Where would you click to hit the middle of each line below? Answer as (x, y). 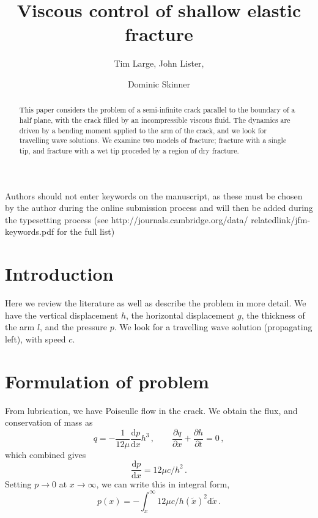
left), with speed (35, 339)
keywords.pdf (30, 231)
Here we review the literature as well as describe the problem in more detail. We (156, 303)
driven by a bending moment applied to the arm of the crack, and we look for (143, 130)
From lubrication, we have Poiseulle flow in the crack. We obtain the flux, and (151, 410)
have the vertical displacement (62, 315)
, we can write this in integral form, (163, 484)
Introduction (59, 274)
